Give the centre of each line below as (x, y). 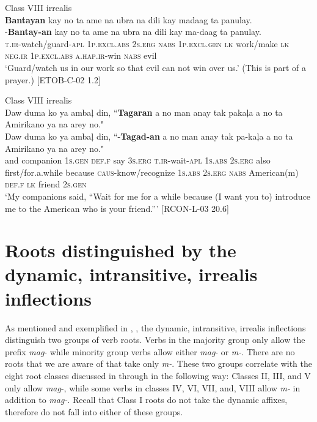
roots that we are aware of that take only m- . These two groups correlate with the (158, 364)
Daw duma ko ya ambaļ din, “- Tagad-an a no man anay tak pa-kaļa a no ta (149, 136)
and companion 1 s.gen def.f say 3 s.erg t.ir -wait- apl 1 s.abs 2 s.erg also (138, 160)
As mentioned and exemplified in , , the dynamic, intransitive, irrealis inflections (155, 327)
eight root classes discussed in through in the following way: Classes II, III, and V (158, 375)
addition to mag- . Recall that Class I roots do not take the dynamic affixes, (146, 400)
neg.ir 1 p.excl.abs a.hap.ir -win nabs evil (81, 55)
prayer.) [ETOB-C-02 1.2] (53, 79)
